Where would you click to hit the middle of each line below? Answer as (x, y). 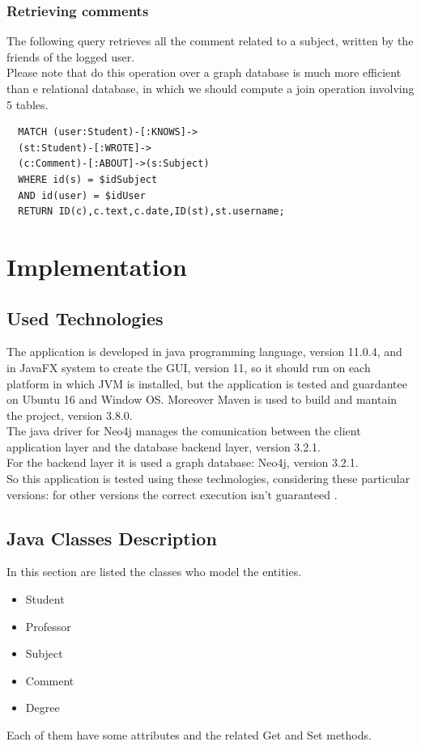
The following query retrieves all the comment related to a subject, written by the (210, 41)
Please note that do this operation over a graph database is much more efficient (204, 72)
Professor (48, 626)
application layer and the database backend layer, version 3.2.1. (164, 446)
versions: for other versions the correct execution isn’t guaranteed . (172, 494)
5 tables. (28, 104)
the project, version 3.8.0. (70, 415)
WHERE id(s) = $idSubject (88, 179)
